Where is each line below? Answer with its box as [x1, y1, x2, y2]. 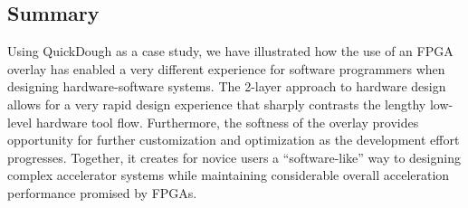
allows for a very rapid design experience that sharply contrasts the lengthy [7, 94, 426, 113]
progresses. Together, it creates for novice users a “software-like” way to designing [7, 147, 461, 166]
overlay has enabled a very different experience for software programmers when [7, 59, 445, 78]
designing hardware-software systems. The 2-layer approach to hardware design [7, 77, 446, 96]
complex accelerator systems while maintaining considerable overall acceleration [7, 165, 450, 184]
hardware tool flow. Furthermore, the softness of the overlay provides [35, 112, 419, 131]
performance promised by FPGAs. [7, 183, 197, 202]
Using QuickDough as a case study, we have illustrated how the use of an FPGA [7, 42, 454, 61]
